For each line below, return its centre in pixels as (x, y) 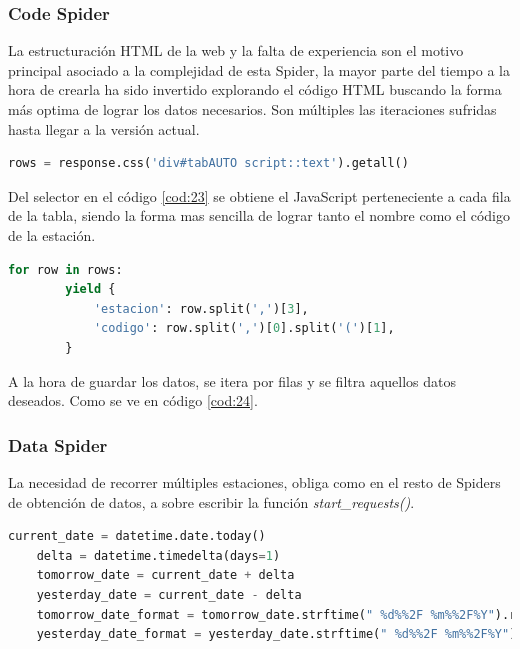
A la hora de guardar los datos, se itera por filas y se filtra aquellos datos (232, 380)
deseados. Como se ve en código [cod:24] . (133, 400)
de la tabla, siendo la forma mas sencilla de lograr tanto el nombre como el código (259, 215)
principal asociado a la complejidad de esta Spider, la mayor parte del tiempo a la (259, 69)
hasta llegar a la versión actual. (104, 128)
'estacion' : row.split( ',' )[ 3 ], (201, 308)
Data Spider (58, 444)
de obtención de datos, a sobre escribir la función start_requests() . (211, 501)
